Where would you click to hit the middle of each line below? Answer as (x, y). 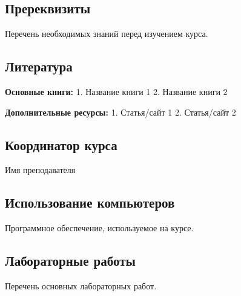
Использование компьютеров (90, 202)
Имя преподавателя (40, 170)
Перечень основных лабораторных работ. (81, 285)
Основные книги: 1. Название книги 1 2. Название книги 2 (116, 91)
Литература (39, 66)
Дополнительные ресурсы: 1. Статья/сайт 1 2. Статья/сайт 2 (120, 112)
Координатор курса (61, 144)
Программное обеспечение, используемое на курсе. (99, 228)
